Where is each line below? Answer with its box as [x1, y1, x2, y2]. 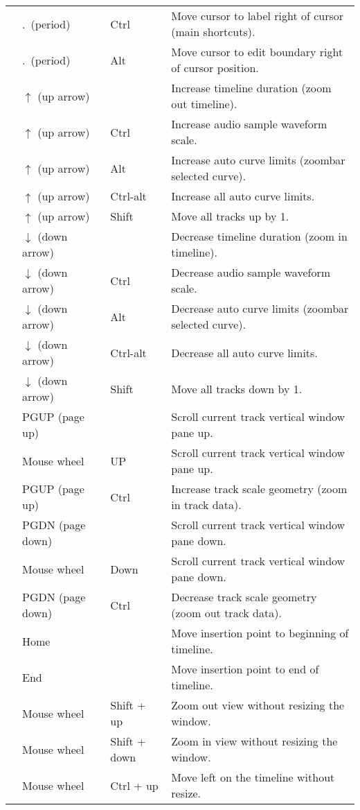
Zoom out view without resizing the [171, 697, 345, 713]
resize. [171, 785, 201, 801]
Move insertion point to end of [171, 661, 319, 677]
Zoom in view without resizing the [171, 733, 338, 749]
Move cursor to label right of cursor [171, 8, 344, 24]
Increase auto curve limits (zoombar [171, 152, 345, 168]
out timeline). [171, 96, 237, 112]
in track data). [171, 497, 242, 512]
